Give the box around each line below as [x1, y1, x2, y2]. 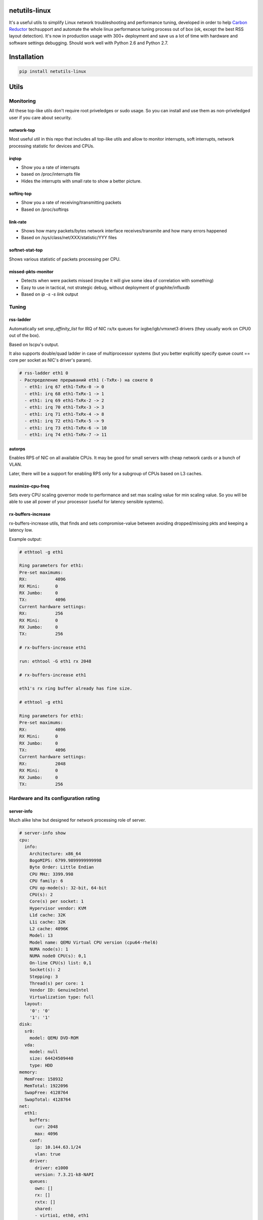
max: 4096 [35, 1131, 58, 1137]
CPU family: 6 [29, 878, 63, 884]
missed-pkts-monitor [9, 268, 54, 274]
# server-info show [19, 830, 66, 836]
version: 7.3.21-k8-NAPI [35, 1172, 94, 1177]
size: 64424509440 [29, 1056, 74, 1061]
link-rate [9, 219, 27, 224]
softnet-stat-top [9, 247, 43, 253]
